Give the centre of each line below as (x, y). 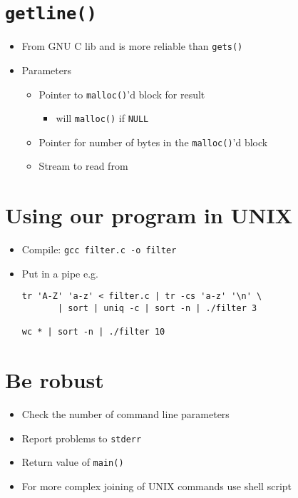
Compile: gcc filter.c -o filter (99, 249)
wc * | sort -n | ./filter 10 (93, 332)
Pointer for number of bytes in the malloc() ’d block (153, 142)
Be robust (55, 380)
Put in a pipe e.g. (60, 273)
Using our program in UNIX (149, 215)
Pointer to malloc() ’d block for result (122, 94)
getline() (51, 14)
